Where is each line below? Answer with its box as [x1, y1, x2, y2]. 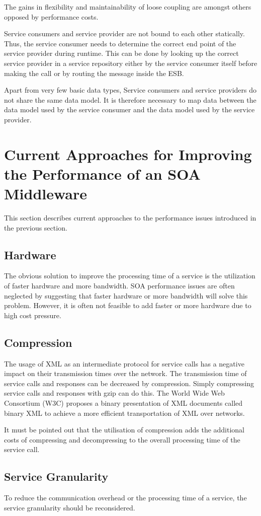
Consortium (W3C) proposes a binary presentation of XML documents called [4, 397, 243, 408]
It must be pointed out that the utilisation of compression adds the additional [4, 424, 245, 435]
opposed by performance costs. [4, 11, 99, 22]
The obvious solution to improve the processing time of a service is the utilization [4, 270, 255, 281]
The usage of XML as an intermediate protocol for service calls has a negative [4, 358, 244, 368]
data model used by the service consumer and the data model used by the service [4, 104, 255, 115]
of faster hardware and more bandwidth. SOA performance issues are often [4, 280, 235, 291]
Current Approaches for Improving [4, 143, 252, 164]
